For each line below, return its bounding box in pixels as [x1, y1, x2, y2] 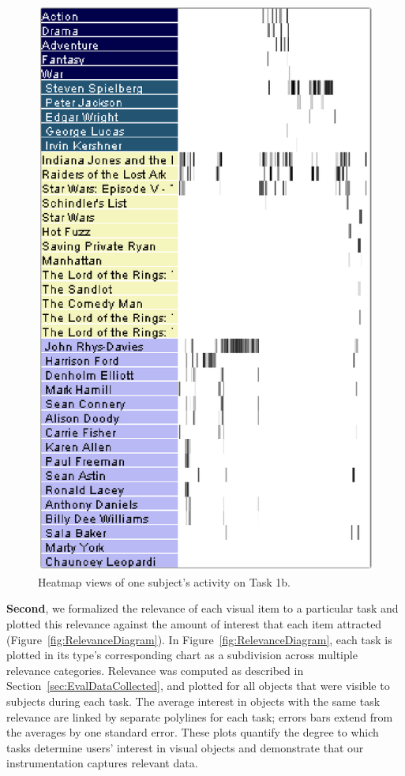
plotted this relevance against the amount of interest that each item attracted [6, 616, 382, 632]
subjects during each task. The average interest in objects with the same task [6, 693, 381, 710]
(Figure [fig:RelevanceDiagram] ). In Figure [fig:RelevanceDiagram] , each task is [6, 631, 392, 647]
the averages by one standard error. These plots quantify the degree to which [6, 724, 379, 740]
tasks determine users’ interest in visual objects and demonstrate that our [6, 739, 364, 755]
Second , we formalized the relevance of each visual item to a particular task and [6, 600, 399, 617]
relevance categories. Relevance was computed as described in [6, 662, 304, 678]
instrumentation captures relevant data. [6, 755, 198, 771]
